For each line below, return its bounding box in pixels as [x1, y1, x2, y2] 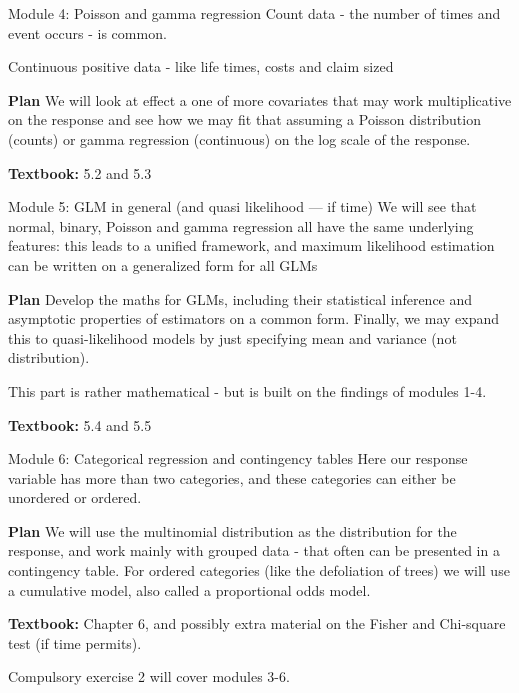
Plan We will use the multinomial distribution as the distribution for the [8, 520, 457, 541]
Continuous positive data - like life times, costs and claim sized [8, 56, 394, 77]
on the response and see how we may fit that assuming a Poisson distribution [8, 109, 481, 130]
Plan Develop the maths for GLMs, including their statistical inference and [8, 288, 473, 309]
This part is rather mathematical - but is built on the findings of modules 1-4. [8, 380, 487, 401]
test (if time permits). [8, 632, 142, 653]
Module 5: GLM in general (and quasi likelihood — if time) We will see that [8, 196, 477, 217]
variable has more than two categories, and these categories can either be [8, 467, 456, 488]
